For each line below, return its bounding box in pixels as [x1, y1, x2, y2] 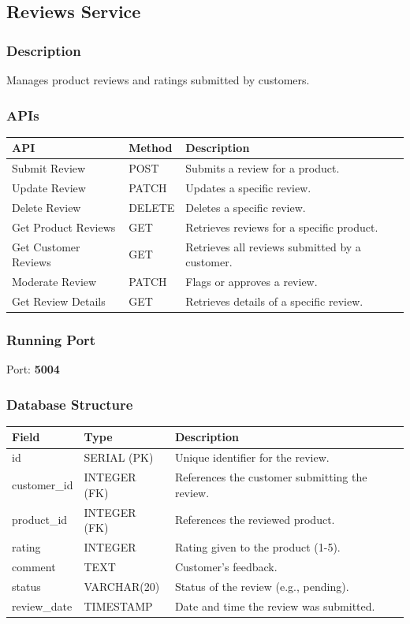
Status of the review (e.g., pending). [174, 578, 349, 594]
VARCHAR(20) [84, 578, 160, 594]
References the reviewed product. [174, 511, 335, 528]
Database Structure [6, 394, 133, 414]
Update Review [12, 180, 86, 195]
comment [12, 558, 56, 574]
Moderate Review [12, 273, 97, 289]
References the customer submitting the [174, 469, 367, 485]
